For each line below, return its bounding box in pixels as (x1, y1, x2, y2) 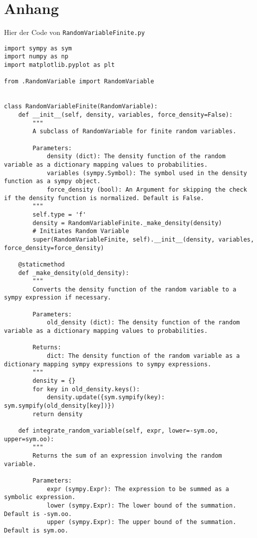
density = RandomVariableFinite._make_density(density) (32, 219, 222, 227)
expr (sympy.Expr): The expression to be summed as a (46, 485, 230, 493)
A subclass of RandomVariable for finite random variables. (32, 128, 237, 135)
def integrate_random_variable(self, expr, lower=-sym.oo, (18, 427, 219, 434)
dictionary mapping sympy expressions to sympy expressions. (4, 360, 212, 368)
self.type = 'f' (32, 211, 86, 218)
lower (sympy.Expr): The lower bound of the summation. (46, 502, 237, 509)
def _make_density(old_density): (18, 269, 129, 276)
